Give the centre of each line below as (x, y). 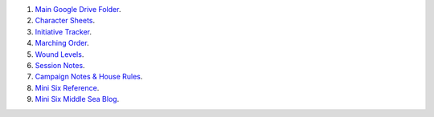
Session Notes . (60, 65)
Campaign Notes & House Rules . (89, 77)
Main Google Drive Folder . (78, 9)
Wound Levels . (59, 54)
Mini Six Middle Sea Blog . (77, 99)
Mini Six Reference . (67, 87)
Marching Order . (62, 43)
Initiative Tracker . (63, 31)
